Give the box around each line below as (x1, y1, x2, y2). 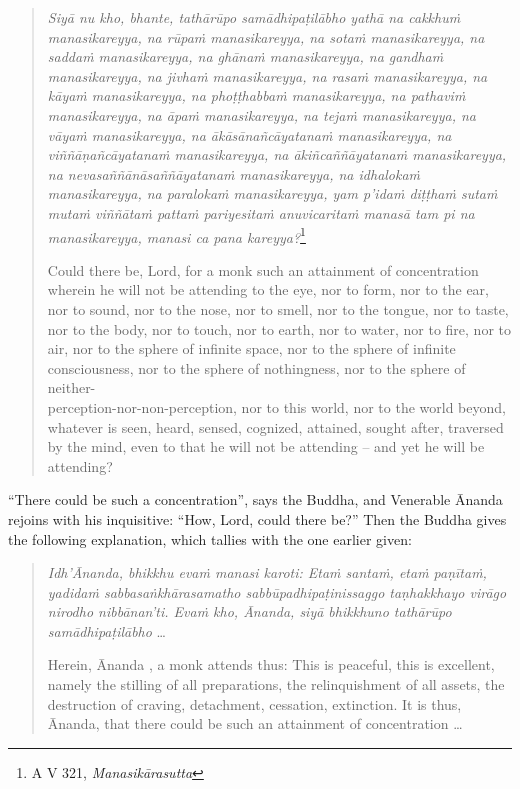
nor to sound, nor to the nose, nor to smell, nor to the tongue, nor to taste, (47, 298, 509, 319)
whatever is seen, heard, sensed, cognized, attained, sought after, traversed (47, 416, 504, 437)
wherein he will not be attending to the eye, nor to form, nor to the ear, (47, 279, 489, 300)
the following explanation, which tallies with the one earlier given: (8, 528, 412, 549)
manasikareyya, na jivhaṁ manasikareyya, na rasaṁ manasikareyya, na (47, 65, 488, 86)
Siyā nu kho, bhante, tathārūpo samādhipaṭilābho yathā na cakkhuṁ (47, 7, 461, 27)
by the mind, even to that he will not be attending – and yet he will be (47, 436, 485, 457)
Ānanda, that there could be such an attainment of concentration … (47, 713, 463, 734)
